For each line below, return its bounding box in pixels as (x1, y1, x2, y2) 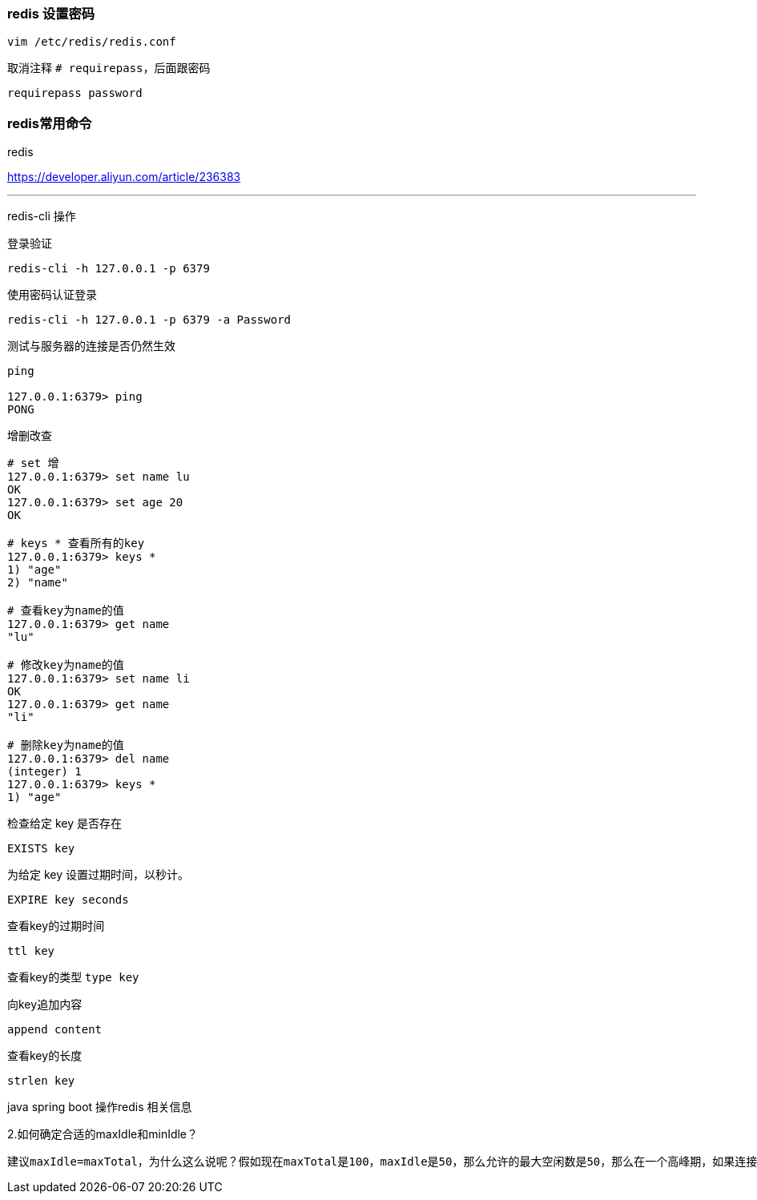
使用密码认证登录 (7, 288, 97, 302)
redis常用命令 (7, 115, 92, 131)
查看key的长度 (7, 1049, 83, 1063)
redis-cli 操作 (7, 209, 76, 223)
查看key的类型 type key (7, 970, 139, 985)
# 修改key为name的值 (7, 658, 124, 672)
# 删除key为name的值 (7, 739, 124, 752)
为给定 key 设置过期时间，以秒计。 (7, 868, 190, 882)
